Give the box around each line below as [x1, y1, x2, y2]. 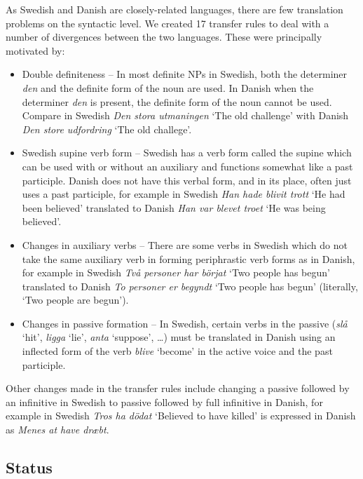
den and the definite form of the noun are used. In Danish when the [22, 80, 314, 95]
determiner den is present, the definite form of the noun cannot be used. [22, 94, 332, 109]
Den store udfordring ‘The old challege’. [22, 121, 192, 136]
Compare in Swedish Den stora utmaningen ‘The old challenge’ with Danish [22, 108, 349, 123]
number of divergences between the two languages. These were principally [6, 29, 322, 44]
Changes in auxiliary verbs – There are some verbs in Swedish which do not [22, 237, 348, 252]
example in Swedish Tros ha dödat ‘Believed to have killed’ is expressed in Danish [6, 408, 356, 423]
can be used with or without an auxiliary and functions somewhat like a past [22, 158, 353, 173]
